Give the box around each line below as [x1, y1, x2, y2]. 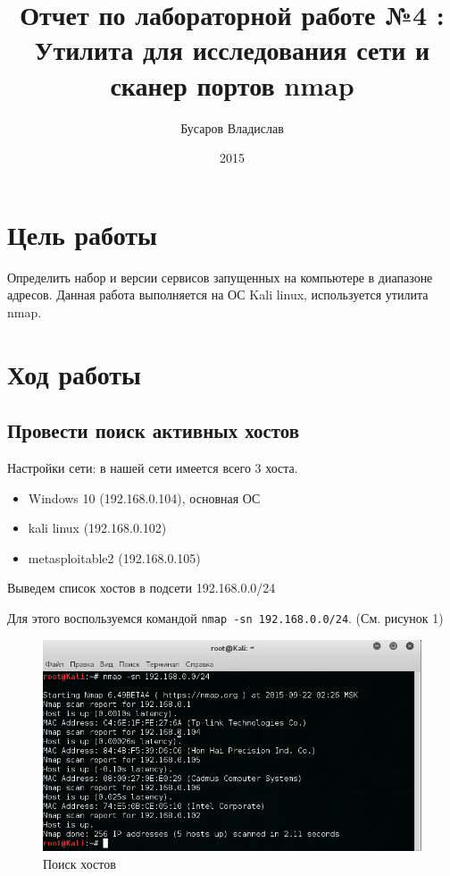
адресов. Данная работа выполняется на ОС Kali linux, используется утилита [7, 285, 429, 304]
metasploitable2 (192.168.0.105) [28, 548, 201, 567]
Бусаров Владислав [180, 118, 284, 137]
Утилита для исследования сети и [34, 31, 430, 68]
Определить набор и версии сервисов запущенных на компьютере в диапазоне [7, 267, 433, 286]
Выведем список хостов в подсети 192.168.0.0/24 [7, 578, 276, 597]
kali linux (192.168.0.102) [28, 518, 167, 537]
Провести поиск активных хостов [7, 417, 300, 444]
